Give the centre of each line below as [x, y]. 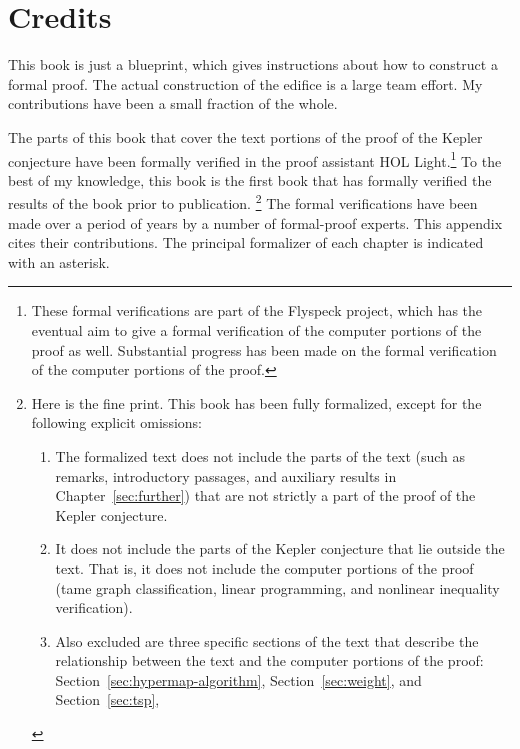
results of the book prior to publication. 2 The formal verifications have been [243, 201]
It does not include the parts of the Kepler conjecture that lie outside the [280, 548]
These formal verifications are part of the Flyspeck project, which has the [257, 310]
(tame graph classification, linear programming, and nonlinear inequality [277, 587]
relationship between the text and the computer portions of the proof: [269, 660]
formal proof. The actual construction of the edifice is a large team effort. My [245, 83]
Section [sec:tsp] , [107, 699]
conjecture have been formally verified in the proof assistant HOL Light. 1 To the [255, 159]
